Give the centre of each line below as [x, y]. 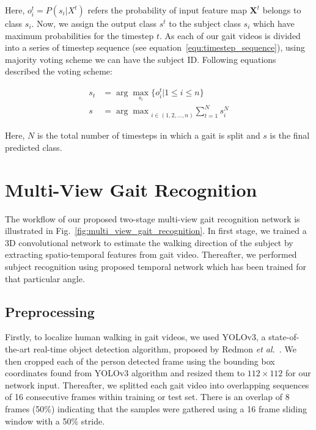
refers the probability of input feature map [167, 10]
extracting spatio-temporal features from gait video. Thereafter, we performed [151, 254]
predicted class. [34, 147]
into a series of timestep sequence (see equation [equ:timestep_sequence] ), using [155, 47]
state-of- [284, 337]
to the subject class [205, 23]
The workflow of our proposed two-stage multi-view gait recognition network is [152, 218]
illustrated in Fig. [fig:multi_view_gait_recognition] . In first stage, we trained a [156, 231]
